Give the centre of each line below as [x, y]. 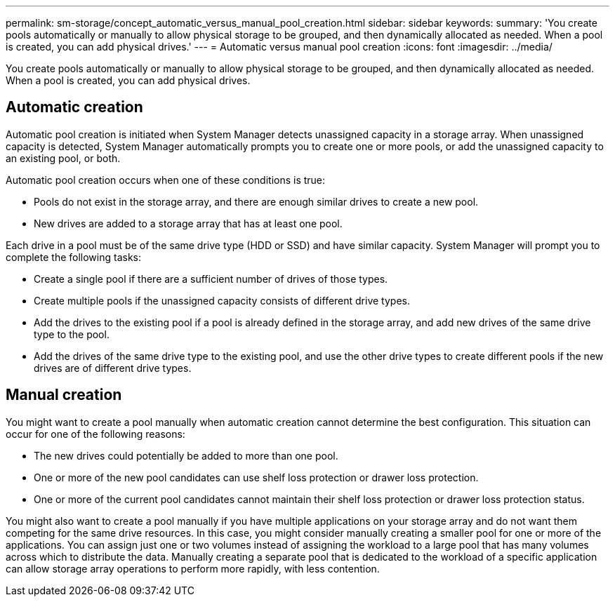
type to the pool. [72, 334]
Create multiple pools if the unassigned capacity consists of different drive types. [222, 300]
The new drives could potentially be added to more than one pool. [186, 455]
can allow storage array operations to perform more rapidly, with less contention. [193, 568]
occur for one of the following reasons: [95, 434]
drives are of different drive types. [113, 368]
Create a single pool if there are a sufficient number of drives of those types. [211, 279]
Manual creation [64, 395]
